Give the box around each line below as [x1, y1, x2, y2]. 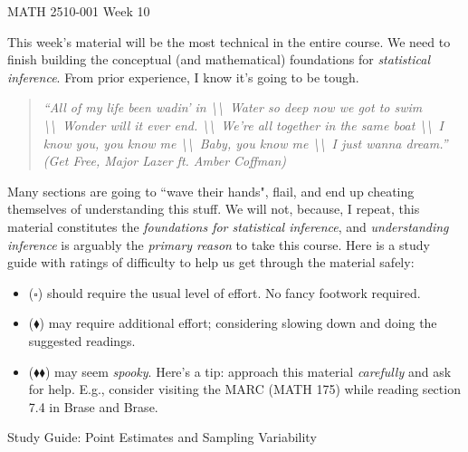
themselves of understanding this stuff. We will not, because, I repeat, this [7, 199, 420, 218]
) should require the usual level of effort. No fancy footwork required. [37, 283, 421, 302]
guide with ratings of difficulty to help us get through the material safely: [7, 253, 415, 272]
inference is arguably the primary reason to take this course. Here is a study [7, 235, 430, 254]
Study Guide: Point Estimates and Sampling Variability [7, 428, 317, 447]
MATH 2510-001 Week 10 [7, 2, 150, 20]
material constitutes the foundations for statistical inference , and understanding [7, 216, 449, 236]
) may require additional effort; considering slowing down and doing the [39, 313, 437, 332]
